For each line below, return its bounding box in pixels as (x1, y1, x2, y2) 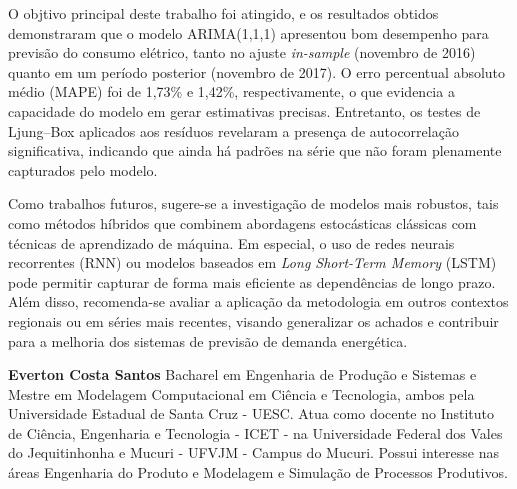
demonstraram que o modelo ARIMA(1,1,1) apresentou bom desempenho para (8, 22, 489, 43)
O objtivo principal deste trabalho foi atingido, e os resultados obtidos (8, 3, 439, 23)
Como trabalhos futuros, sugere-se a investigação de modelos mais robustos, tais (8, 193, 499, 214)
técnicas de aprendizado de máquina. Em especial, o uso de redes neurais (8, 232, 455, 253)
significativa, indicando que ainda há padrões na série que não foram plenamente (8, 140, 502, 161)
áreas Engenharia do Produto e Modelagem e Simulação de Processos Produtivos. (8, 462, 508, 483)
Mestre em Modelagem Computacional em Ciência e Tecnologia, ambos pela (8, 383, 475, 404)
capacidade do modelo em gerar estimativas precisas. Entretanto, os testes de (8, 100, 481, 121)
